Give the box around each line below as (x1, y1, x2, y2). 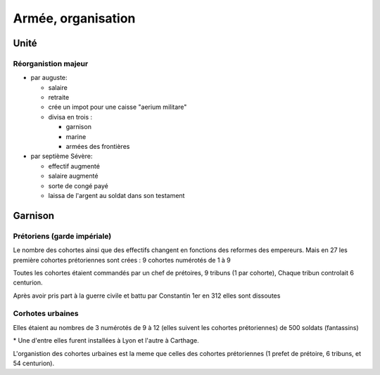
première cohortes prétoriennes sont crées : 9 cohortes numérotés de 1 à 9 (13, 256, 232, 264)
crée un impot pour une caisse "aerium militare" (48, 103, 187, 112)
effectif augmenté (48, 162, 100, 170)
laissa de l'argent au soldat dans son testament (48, 192, 185, 199)
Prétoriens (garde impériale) (13, 231, 112, 241)
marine (65, 132, 87, 140)
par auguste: (30, 74, 68, 82)
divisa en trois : (48, 112, 93, 121)
